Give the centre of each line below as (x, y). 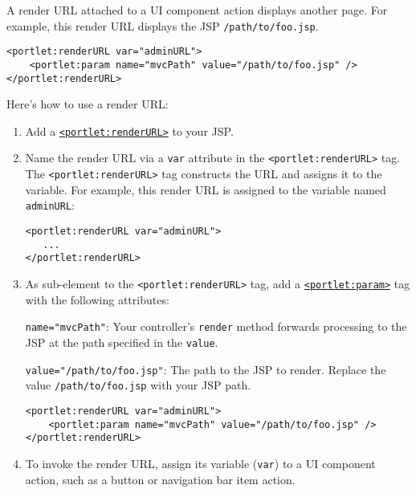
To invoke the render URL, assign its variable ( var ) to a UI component (200, 463)
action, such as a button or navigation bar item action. (160, 479)
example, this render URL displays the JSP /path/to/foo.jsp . (163, 25)
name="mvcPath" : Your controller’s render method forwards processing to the (216, 326)
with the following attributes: (97, 299)
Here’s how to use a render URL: (88, 104)
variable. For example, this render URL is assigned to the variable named (206, 189)
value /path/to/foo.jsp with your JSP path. (138, 385)
